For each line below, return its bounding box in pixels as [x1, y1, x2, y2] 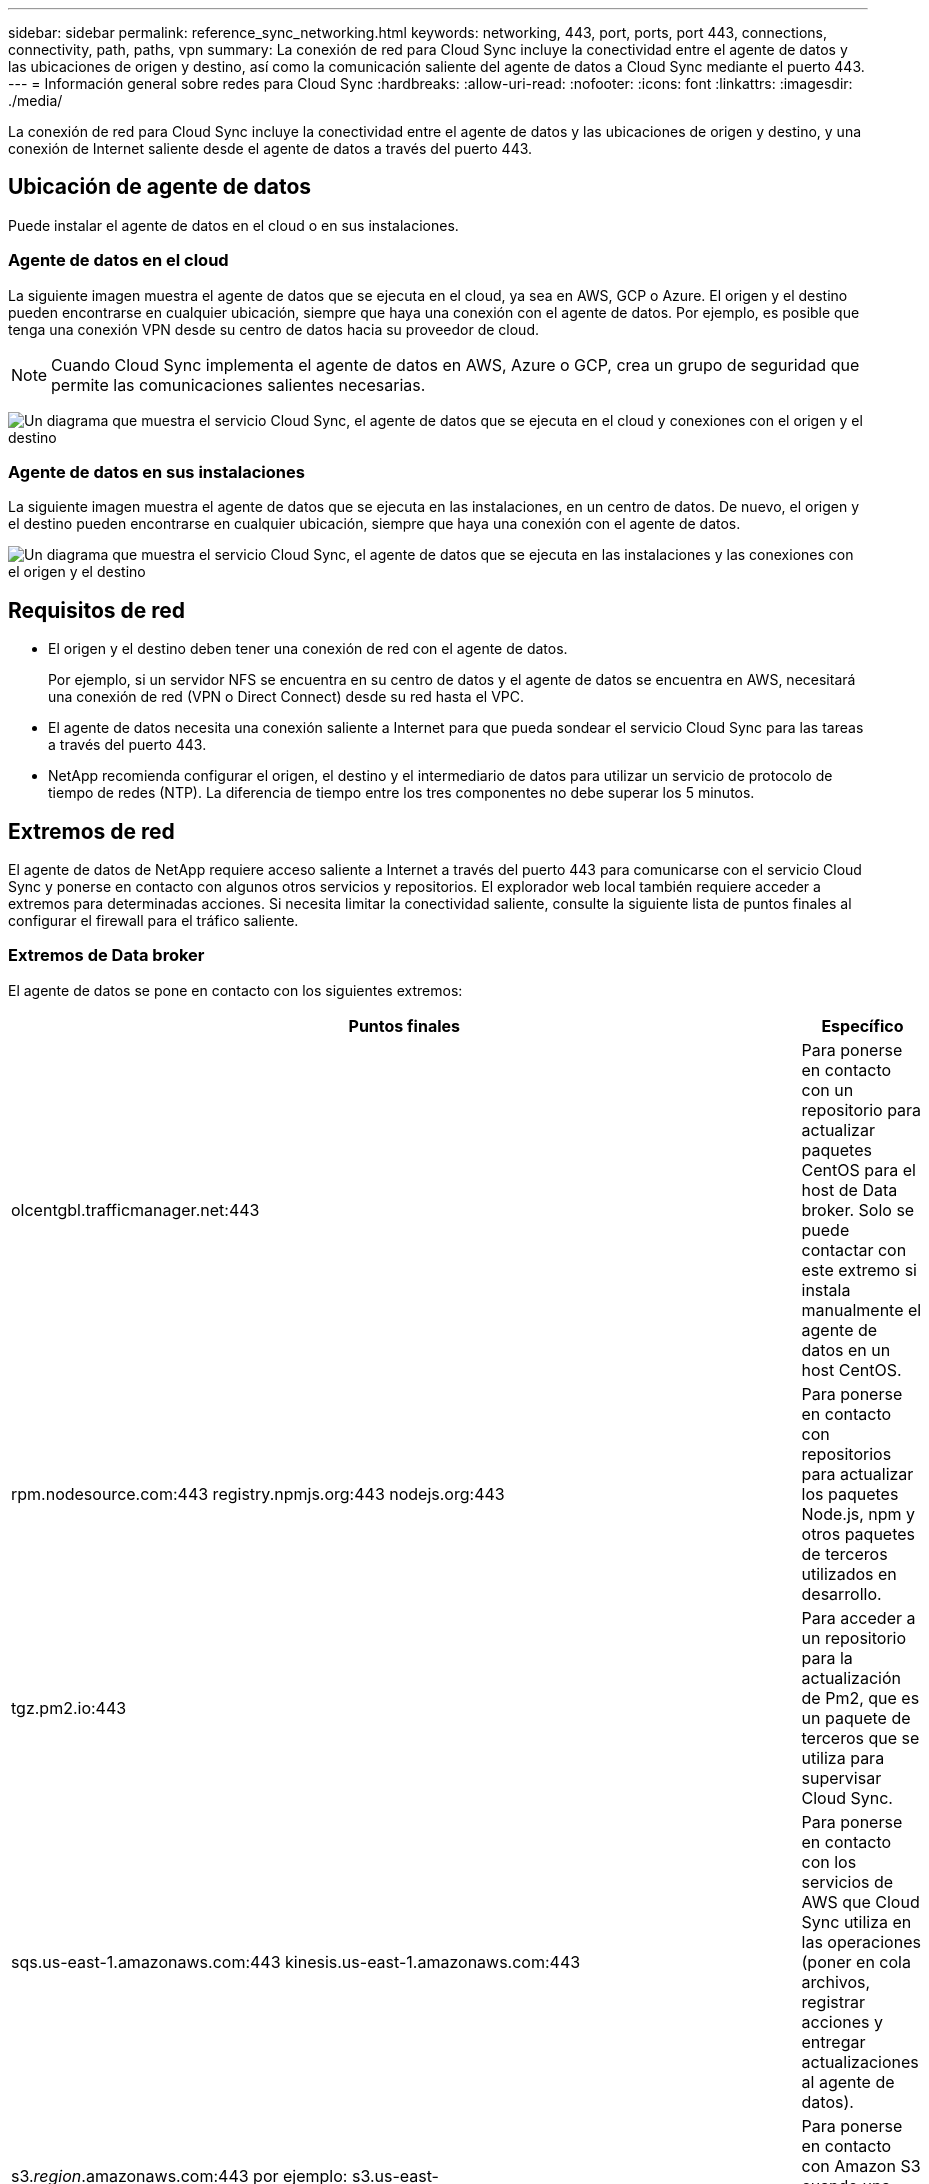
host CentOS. [801, 1359, 902, 1380]
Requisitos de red [8, 597, 186, 623]
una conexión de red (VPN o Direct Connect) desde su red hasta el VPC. [48, 688, 524, 706]
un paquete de [801, 1707, 911, 1728]
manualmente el [801, 1299, 922, 1320]
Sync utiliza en [801, 1911, 912, 1932]
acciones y [801, 2011, 883, 2032]
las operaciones [801, 1931, 921, 1952]
